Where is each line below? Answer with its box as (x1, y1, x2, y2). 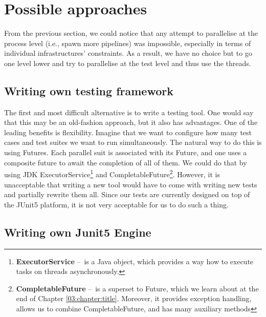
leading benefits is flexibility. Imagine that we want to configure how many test (4, 126, 252, 137)
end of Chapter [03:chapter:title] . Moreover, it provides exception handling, (16, 293, 252, 304)
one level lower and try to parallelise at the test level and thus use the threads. (4, 57, 251, 68)
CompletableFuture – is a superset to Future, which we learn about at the (16, 283, 259, 293)
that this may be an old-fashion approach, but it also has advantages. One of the (4, 117, 258, 128)
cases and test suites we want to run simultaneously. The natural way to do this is (4, 137, 262, 147)
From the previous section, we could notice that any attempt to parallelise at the (4, 28, 258, 38)
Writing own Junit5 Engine (4, 224, 151, 240)
